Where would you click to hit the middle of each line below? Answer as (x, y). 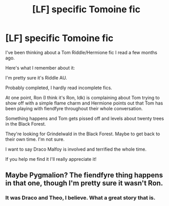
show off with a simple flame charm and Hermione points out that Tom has (84, 103)
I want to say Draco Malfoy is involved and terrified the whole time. (76, 149)
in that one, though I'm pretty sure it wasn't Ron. (84, 183)
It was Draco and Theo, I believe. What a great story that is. (80, 198)
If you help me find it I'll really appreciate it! (51, 159)
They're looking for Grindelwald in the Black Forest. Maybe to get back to (83, 134)
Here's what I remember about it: (40, 68)
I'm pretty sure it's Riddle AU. (36, 77)
